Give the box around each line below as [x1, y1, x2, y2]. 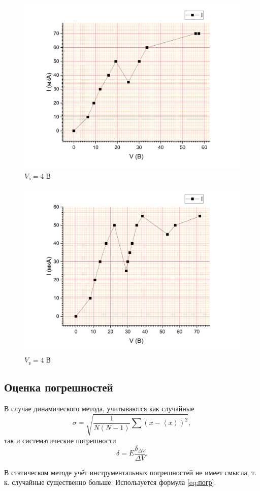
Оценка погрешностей [4, 379, 113, 395]
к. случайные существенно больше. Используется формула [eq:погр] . [4, 477, 216, 487]
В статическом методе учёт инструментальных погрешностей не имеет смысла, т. [4, 467, 257, 477]
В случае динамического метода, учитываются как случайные [4, 403, 194, 413]
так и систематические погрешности [4, 435, 116, 446]
